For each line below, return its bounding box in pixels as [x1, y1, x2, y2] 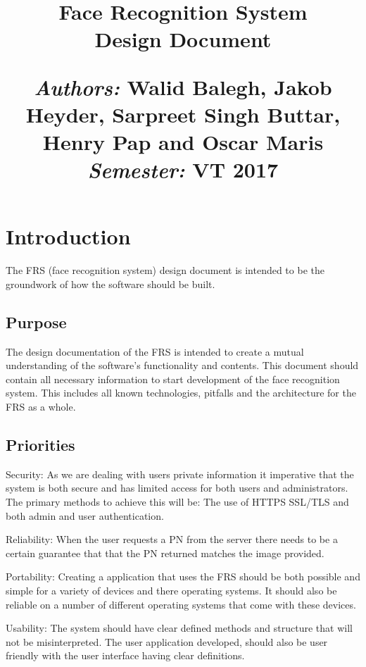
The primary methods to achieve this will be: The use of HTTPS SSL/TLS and [6, 494, 349, 509]
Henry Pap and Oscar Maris [42, 127, 324, 156]
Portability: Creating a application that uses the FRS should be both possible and [6, 569, 360, 584]
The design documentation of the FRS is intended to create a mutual [6, 344, 304, 359]
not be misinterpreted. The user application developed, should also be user [6, 634, 328, 649]
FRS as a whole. [6, 399, 76, 414]
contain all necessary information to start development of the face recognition [6, 371, 340, 386]
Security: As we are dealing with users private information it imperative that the [6, 466, 354, 481]
